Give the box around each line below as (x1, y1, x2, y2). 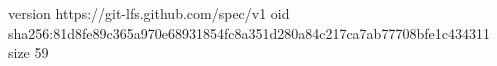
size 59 (8, 42, 49, 63)
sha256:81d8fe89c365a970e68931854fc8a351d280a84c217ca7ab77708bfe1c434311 (8, 22, 490, 43)
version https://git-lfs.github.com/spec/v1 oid (8, 3, 290, 23)
